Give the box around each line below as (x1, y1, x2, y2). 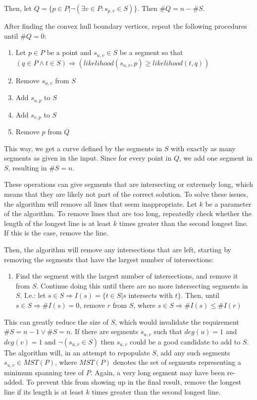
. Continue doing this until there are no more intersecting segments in (36, 280, 248, 290)
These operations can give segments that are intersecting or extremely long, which (4, 179, 253, 189)
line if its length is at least (4, 386, 84, 397)
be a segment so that (119, 47, 183, 57)
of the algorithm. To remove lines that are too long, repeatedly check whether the (4, 208, 252, 219)
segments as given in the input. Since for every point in (4, 153, 172, 163)
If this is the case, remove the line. (4, 228, 108, 238)
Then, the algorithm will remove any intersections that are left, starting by (4, 244, 231, 254)
